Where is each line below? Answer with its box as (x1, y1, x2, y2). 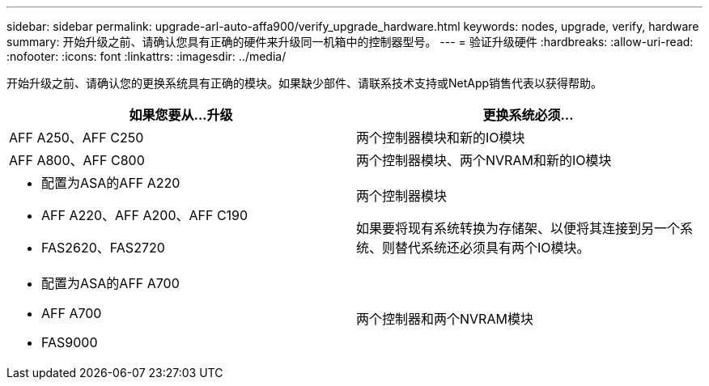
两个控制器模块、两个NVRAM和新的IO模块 (356, 152, 612, 168)
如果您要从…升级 (129, 107, 233, 123)
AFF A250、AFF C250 (9, 129, 144, 146)
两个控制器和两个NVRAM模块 (356, 311, 533, 327)
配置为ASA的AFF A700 (41, 275, 180, 291)
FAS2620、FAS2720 (41, 240, 165, 256)
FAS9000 (41, 334, 98, 350)
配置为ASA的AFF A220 (41, 175, 180, 191)
